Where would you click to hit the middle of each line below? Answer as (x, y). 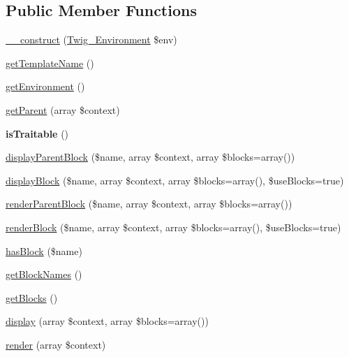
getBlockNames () (44, 274)
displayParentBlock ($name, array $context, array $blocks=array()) (150, 157)
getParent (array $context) (63, 109)
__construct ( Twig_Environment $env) (91, 39)
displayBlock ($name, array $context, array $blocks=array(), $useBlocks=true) (175, 180)
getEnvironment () (45, 86)
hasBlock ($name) (44, 250)
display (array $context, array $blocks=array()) (107, 321)
